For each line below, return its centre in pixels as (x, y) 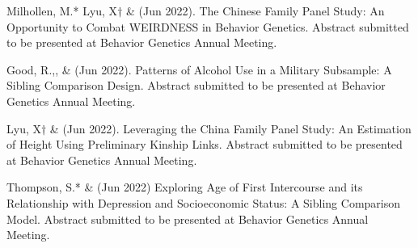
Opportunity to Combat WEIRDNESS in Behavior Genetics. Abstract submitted (208, 26)
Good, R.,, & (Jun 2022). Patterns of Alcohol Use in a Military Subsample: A (199, 69)
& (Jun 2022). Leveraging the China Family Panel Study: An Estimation (230, 128)
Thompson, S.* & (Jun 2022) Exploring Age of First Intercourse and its (185, 187)
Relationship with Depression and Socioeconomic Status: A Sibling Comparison (204, 202)
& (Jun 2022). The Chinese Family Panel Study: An (255, 11)
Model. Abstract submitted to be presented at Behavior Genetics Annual (188, 219)
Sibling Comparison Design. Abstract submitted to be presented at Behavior (196, 85)
